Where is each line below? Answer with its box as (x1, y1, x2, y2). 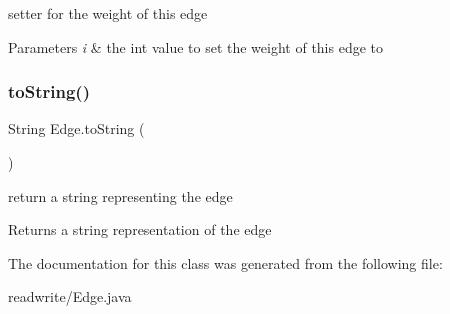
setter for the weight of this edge (8, 3, 208, 23)
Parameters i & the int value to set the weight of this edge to (8, 36, 383, 57)
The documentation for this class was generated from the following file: (8, 252, 443, 273)
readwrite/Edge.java (8, 286, 132, 307)
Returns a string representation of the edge (8, 219, 272, 240)
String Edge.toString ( (8, 118, 145, 139)
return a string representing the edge (8, 185, 233, 206)
